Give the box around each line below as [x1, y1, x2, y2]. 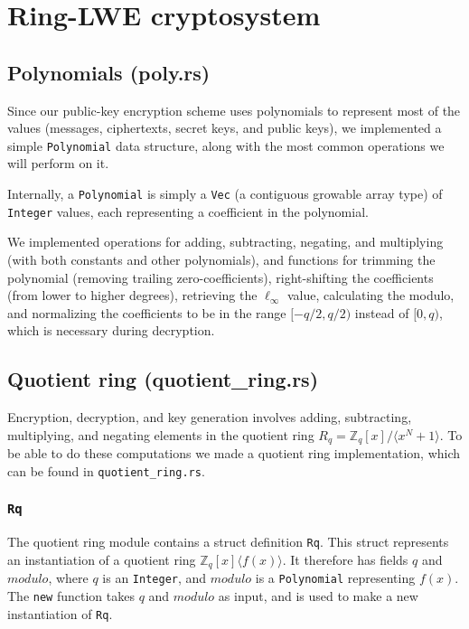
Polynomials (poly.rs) [7, 58, 211, 86]
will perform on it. [7, 154, 109, 173]
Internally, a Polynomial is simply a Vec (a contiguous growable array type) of [7, 184, 443, 203]
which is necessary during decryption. [7, 321, 215, 340]
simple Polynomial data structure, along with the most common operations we [7, 136, 445, 155]
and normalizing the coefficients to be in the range [7, 303, 286, 322]
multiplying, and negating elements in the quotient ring [7, 425, 314, 444]
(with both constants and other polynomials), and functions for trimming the [7, 249, 436, 268]
